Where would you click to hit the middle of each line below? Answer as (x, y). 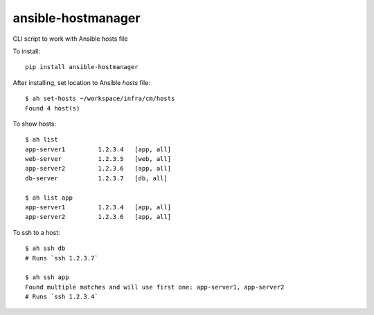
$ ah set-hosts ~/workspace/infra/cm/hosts (100, 99)
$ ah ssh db (45, 248)
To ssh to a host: (36, 232)
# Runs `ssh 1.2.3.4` (62, 297)
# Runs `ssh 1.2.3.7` (62, 258)
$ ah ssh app (47, 277)
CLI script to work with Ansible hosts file (70, 39)
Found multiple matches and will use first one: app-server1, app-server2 (155, 287)
